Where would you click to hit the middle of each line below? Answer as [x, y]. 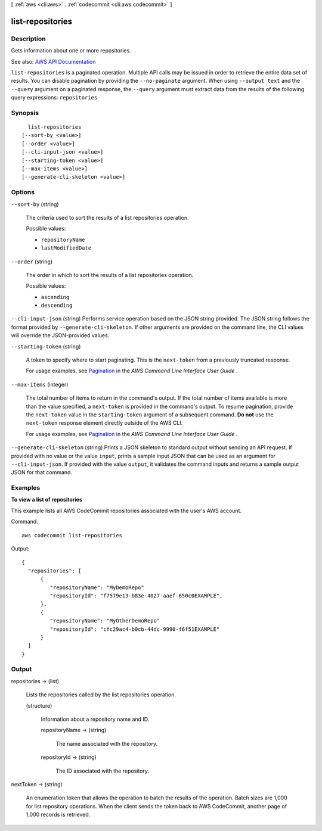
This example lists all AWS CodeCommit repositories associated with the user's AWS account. [126, 511]
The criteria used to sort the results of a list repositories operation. [107, 217]
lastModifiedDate [66, 248]
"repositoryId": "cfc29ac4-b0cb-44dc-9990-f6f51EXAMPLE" [135, 629]
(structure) [39, 705]
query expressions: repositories [54, 98]
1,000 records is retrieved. [58, 815]
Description [28, 39]
